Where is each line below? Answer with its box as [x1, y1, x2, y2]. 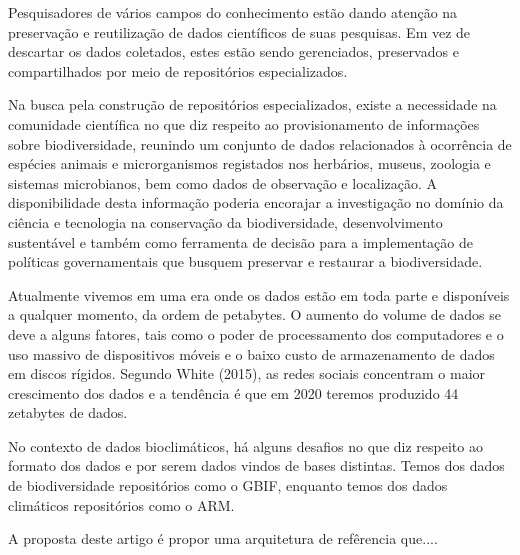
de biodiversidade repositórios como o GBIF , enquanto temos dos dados [8, 475, 448, 496]
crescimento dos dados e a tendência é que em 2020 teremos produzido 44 [8, 382, 459, 403]
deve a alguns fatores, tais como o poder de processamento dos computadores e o [8, 323, 504, 344]
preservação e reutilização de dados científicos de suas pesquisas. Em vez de [8, 21, 471, 42]
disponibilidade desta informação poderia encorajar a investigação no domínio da [8, 192, 504, 213]
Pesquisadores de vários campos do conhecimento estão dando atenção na [8, 2, 458, 22]
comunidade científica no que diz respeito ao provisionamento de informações [8, 113, 480, 134]
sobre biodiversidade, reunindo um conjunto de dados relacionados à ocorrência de [8, 133, 512, 154]
